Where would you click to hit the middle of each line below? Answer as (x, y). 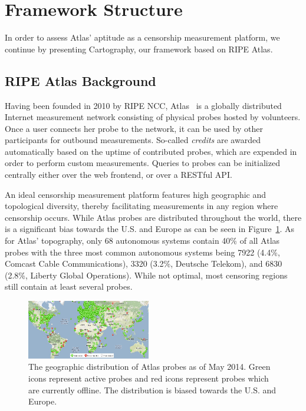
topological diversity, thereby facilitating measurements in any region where (142, 206)
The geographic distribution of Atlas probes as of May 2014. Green (149, 367)
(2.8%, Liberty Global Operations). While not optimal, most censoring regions (146, 275)
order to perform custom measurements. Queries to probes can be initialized (142, 163)
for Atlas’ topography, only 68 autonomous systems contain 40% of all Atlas (142, 241)
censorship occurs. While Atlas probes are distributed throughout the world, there (153, 217)
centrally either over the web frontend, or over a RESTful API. (119, 175)
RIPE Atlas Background (80, 80)
